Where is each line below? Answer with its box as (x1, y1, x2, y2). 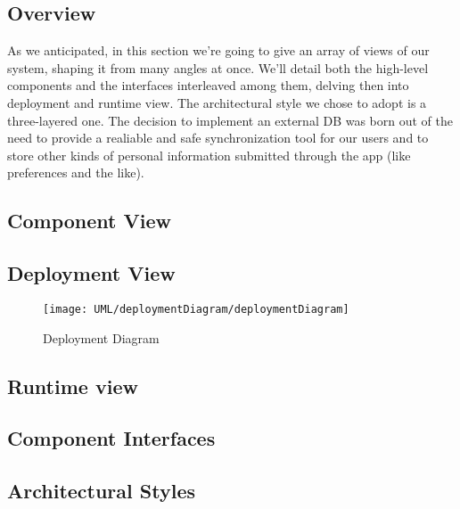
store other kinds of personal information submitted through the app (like (7, 145, 411, 164)
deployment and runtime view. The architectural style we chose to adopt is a (7, 93, 427, 111)
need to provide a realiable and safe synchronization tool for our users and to (7, 128, 429, 147)
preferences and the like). (7, 163, 144, 182)
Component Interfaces (7, 424, 216, 452)
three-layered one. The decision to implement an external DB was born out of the (7, 111, 453, 129)
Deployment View (7, 259, 176, 287)
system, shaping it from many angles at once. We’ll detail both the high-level (7, 58, 429, 77)
